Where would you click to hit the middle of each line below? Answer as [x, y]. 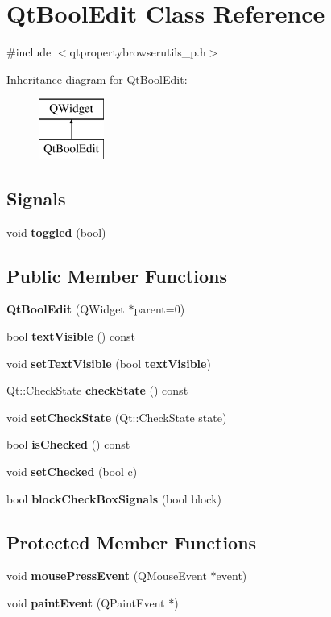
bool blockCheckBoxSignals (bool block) [114, 498]
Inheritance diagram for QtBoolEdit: [97, 79]
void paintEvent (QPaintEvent [86, 603]
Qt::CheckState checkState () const [97, 390]
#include [29, 52]
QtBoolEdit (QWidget [66, 309]
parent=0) [159, 309]
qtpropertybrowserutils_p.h [138, 52]
